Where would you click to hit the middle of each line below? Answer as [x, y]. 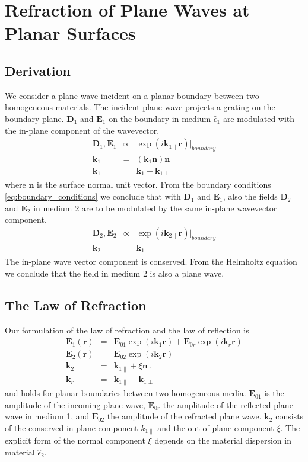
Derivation [38, 70]
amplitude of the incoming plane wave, [75, 404]
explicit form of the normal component [75, 440]
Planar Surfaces [70, 33]
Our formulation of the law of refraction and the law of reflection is [127, 330]
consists [290, 416]
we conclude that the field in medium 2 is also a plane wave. [115, 273]
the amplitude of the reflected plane [228, 404]
